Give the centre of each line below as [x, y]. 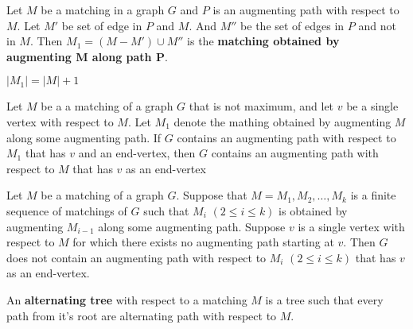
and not [377, 25]
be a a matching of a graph [107, 106]
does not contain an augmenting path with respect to [136, 257]
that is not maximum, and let [261, 106]
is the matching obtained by [263, 41]
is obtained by [313, 210]
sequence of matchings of [67, 210]
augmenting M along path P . [87, 56]
